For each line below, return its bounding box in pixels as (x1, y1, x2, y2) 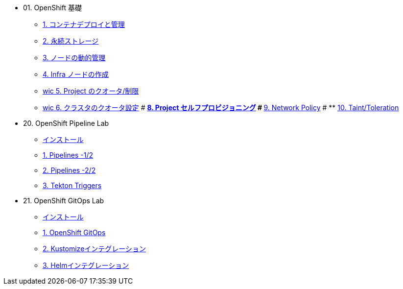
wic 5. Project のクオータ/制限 (43, 87, 139, 95)
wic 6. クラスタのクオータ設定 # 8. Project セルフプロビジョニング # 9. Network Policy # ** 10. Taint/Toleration (43, 103, 399, 112)
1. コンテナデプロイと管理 (43, 20, 125, 28)
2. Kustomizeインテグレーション (43, 244, 146, 253)
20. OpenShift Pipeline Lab (23, 119, 109, 127)
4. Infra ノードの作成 (43, 70, 109, 78)
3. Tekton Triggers (43, 181, 102, 190)
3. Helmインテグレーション (43, 261, 129, 269)
